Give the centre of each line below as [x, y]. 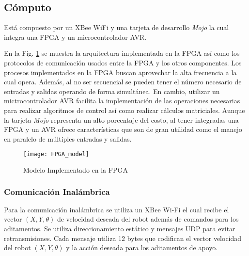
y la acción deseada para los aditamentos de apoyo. [142, 248]
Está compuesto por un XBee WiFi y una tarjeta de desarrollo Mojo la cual [117, 27]
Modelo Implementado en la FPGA [76, 169]
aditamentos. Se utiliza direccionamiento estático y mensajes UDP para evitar [120, 228]
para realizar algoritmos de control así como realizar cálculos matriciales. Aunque [124, 110]
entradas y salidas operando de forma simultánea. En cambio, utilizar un [112, 91]
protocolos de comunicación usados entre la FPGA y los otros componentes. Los [123, 62]
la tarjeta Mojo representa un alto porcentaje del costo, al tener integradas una [121, 120]
